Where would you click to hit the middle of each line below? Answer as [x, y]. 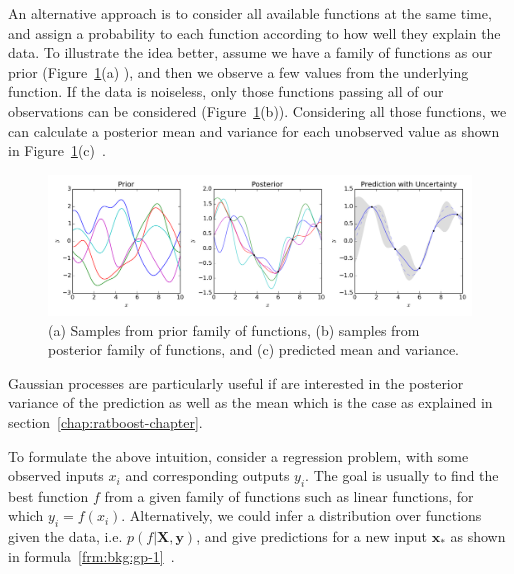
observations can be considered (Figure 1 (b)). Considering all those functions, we [257, 110]
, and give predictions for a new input [311, 536]
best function [48, 495]
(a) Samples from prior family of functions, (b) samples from [234, 329]
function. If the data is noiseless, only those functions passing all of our [226, 91]
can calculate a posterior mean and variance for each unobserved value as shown [254, 130]
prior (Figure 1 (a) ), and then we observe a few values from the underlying [238, 71]
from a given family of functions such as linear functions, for [289, 495]
